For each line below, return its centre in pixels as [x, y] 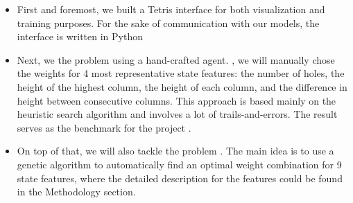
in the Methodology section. [76, 192]
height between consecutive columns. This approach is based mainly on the [176, 100]
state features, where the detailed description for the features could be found [180, 178]
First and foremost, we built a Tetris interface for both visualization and [171, 9]
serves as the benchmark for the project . [104, 127]
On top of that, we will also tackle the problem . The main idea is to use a [175, 151]
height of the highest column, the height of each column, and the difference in [182, 86]
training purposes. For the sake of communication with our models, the [168, 23]
